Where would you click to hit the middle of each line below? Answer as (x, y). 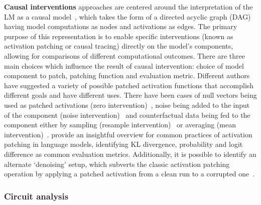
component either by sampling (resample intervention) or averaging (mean (120, 125)
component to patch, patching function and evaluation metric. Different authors (127, 75)
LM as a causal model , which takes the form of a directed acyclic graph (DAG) (127, 16)
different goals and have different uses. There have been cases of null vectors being (130, 95)
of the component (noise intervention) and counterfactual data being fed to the (127, 115)
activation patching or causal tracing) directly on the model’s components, (119, 46)
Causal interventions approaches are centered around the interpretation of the (128, 7)
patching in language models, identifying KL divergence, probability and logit (123, 144)
